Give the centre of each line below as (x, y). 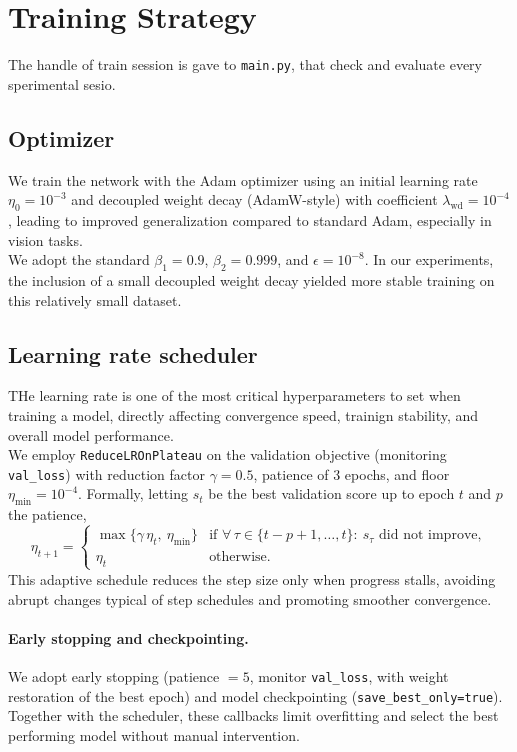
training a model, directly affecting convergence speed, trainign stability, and (243, 414)
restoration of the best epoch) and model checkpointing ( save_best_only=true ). (255, 695)
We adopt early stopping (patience (114, 675)
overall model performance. (91, 434)
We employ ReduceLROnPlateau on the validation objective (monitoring (227, 454)
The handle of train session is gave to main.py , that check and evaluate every (245, 64)
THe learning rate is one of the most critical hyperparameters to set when (234, 395)
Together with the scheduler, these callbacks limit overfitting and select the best (253, 715)
